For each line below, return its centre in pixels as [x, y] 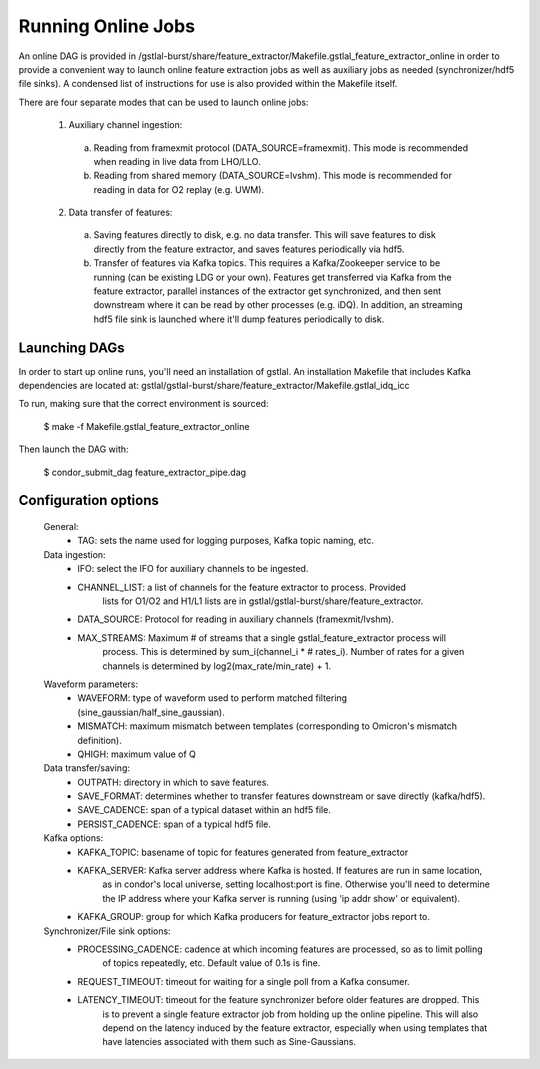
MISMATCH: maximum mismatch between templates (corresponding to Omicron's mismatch [267, 726]
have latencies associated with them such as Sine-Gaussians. [229, 1042]
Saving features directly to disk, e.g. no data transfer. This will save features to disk [265, 235]
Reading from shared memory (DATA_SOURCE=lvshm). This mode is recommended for [272, 176]
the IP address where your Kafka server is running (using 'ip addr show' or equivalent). [281, 898]
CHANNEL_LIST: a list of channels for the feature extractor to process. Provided [242, 587]
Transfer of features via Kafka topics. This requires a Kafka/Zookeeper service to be [267, 263]
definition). [99, 740]
